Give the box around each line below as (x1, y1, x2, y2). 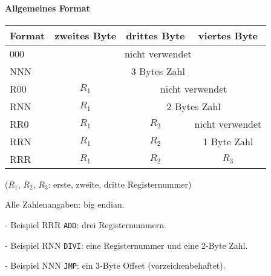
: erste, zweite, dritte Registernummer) (48, 177, 192, 190)
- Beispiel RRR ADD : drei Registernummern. (5, 218, 166, 231)
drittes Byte (126, 28, 185, 42)
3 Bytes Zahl (131, 64, 185, 78)
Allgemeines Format (5, 1, 90, 14)
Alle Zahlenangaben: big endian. (5, 198, 125, 211)
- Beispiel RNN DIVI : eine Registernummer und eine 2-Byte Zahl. (5, 238, 248, 251)
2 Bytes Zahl (166, 99, 221, 113)
